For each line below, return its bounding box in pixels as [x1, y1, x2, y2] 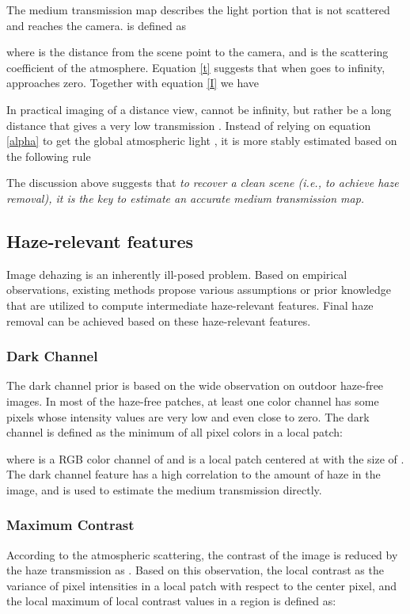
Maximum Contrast [6, 515, 135, 535]
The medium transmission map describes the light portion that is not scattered [6, 2, 390, 17]
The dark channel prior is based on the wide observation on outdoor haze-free [6, 377, 384, 394]
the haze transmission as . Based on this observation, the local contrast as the [6, 562, 384, 578]
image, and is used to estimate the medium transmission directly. [6, 481, 322, 498]
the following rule [6, 147, 91, 164]
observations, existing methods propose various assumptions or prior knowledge [6, 281, 391, 298]
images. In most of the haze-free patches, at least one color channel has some [6, 392, 379, 409]
